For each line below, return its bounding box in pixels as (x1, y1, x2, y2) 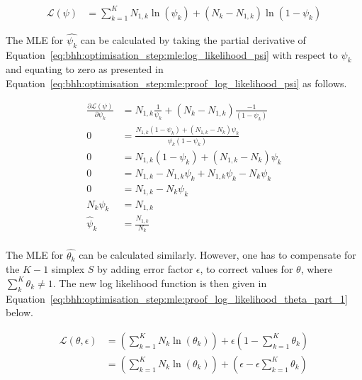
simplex (51, 262, 85, 276)
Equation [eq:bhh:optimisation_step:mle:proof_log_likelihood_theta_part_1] (6, 291, 348, 306)
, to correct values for (200, 262, 293, 276)
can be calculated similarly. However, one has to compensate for (79, 247, 356, 262)
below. (6, 305, 33, 320)
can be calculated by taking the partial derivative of (80, 32, 306, 47)
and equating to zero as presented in (6, 62, 164, 77)
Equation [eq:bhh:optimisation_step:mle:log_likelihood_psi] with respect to (6, 47, 338, 62)
